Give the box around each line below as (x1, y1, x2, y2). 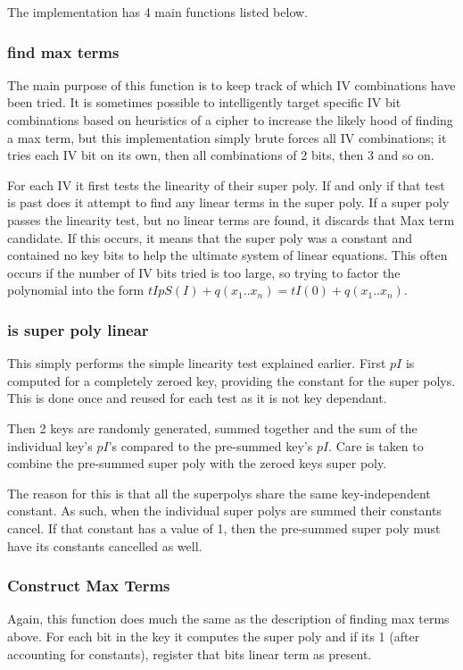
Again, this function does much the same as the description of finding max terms (7, 609, 450, 628)
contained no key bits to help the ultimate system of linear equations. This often (7, 246, 448, 264)
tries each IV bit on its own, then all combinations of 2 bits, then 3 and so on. (7, 146, 434, 164)
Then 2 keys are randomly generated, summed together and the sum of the (7, 418, 418, 437)
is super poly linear (7, 318, 149, 340)
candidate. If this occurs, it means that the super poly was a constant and (7, 228, 412, 247)
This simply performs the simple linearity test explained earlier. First (7, 354, 386, 373)
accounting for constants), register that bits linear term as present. (7, 644, 372, 663)
